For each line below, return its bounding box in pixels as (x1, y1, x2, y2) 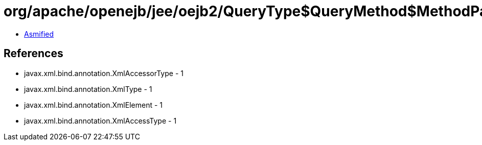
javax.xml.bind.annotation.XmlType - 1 (24, 84, 152, 93)
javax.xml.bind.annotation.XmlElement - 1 (24, 100, 163, 109)
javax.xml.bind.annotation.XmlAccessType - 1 (24, 116, 177, 125)
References (4, 47, 63, 60)
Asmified (24, 29, 54, 38)
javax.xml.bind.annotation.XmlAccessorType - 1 (24, 68, 183, 78)
